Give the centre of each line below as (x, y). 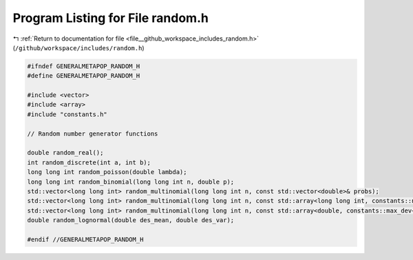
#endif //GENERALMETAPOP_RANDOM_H (85, 239)
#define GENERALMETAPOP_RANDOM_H (84, 76)
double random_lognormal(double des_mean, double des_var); (131, 220)
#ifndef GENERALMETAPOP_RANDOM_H (84, 66)
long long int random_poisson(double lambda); (107, 172)
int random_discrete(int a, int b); (89, 162)
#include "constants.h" (67, 114)
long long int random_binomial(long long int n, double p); (131, 182)
